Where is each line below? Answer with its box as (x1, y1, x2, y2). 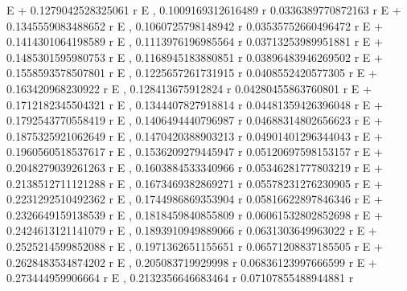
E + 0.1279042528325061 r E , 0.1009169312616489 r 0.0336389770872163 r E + (6, 2, 401, 18)
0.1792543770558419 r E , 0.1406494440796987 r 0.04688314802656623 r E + (6, 112, 383, 129)
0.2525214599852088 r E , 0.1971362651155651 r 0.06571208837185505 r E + (6, 237, 383, 254)
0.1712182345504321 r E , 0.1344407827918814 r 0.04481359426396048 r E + (6, 96, 383, 113)
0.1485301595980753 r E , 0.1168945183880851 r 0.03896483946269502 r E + (6, 48, 383, 65)
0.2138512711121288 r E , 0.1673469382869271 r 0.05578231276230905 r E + (6, 174, 383, 191)
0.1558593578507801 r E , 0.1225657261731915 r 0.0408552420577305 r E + (6, 64, 377, 81)
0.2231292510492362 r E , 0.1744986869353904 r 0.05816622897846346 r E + (6, 191, 383, 207)
